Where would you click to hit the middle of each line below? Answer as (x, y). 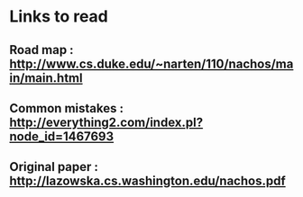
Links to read (59, 17)
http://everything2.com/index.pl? (106, 122)
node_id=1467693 (62, 136)
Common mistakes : (67, 108)
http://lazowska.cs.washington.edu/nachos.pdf (147, 181)
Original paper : (54, 167)
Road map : (41, 50)
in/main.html (46, 78)
